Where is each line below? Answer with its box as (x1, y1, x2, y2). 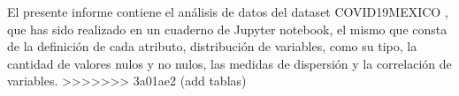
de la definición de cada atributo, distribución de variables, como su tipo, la (7, 37, 417, 55)
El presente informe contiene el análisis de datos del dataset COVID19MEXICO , (7, 3, 448, 20)
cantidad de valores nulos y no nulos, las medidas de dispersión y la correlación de (7, 54, 452, 72)
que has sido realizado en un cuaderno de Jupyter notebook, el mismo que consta (7, 19, 448, 38)
